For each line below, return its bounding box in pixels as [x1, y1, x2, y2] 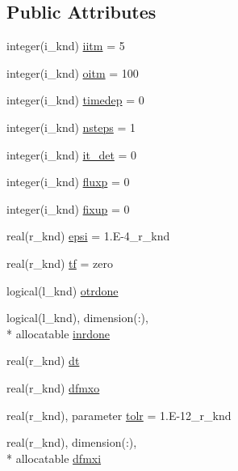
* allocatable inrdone [6, 325, 111, 342]
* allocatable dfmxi [6, 449, 102, 466]
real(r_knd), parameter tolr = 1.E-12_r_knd [6, 406, 232, 423]
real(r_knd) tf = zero [6, 254, 113, 271]
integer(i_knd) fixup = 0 [6, 200, 130, 217]
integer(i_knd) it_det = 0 [6, 146, 137, 163]
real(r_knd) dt [6, 352, 80, 369]
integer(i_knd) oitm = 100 [6, 64, 139, 81]
